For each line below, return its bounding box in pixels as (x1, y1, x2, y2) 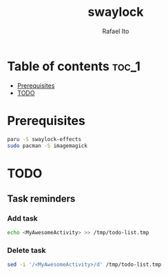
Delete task (7, 246, 46, 256)
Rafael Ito (102, 27, 129, 35)
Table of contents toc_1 (7, 58, 141, 74)
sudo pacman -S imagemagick (7, 142, 88, 149)
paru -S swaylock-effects (7, 135, 81, 142)
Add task (7, 214, 38, 223)
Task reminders (7, 193, 76, 205)
